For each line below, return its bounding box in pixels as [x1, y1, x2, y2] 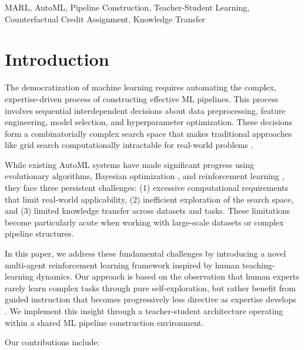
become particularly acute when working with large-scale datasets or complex [5, 216, 284, 228]
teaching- [242, 258, 275, 271]
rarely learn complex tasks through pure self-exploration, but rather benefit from [5, 281, 296, 294]
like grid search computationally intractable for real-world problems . [5, 139, 253, 151]
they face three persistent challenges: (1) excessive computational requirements [5, 181, 289, 194]
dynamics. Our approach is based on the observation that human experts [36, 270, 299, 282]
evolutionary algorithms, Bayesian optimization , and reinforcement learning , [5, 170, 285, 182]
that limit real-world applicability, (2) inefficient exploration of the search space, [5, 193, 294, 205]
